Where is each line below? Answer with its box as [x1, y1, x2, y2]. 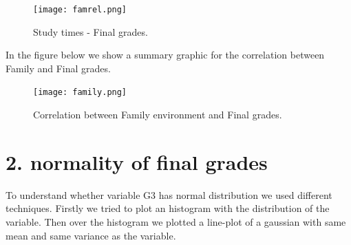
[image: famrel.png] [33, 5, 127, 14]
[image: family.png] [33, 87, 127, 98]
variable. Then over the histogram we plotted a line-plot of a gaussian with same [6, 215, 346, 228]
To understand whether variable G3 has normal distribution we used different [6, 187, 332, 202]
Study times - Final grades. [33, 24, 148, 39]
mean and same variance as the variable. [6, 228, 176, 242]
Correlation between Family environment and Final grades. [33, 107, 282, 122]
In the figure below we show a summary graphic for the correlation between [6, 47, 325, 62]
